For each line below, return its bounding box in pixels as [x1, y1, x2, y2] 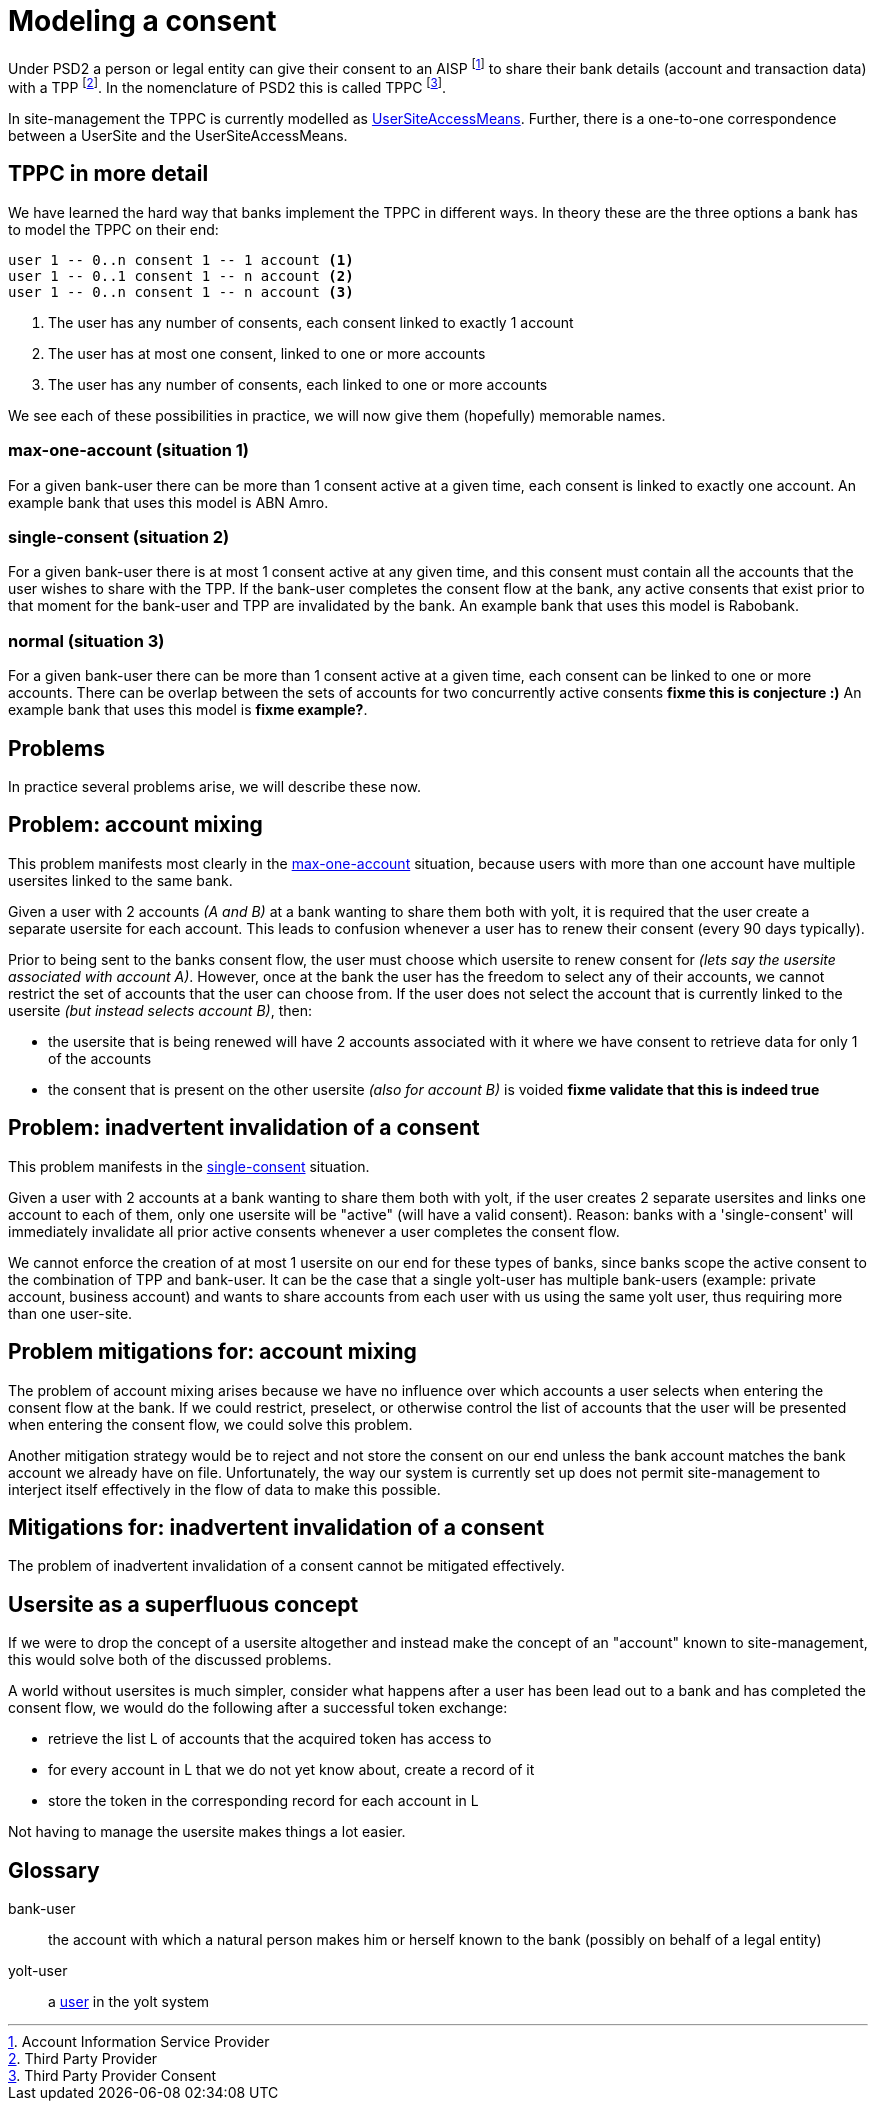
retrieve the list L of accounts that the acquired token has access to [48, 1730, 492, 1748]
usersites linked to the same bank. [8, 871, 233, 889]
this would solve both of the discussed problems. [8, 1651, 332, 1669]
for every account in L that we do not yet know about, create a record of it [48, 1761, 535, 1779]
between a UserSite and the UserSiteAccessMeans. [8, 127, 348, 145]
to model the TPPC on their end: [8, 220, 219, 238]
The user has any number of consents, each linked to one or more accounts [48, 375, 548, 393]
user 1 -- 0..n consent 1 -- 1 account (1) [8, 251, 354, 268]
